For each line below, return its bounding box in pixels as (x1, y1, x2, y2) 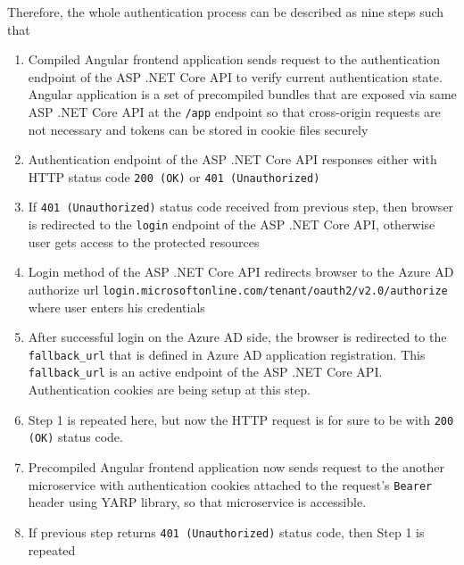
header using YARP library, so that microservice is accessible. (28, 493, 367, 511)
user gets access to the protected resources (28, 232, 260, 251)
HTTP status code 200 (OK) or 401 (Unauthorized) (28, 167, 320, 186)
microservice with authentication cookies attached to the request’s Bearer (28, 475, 433, 494)
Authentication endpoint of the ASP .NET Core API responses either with (28, 150, 437, 169)
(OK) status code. (28, 428, 123, 446)
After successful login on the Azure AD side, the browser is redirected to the (28, 328, 447, 346)
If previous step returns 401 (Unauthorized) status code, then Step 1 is (28, 522, 425, 541)
